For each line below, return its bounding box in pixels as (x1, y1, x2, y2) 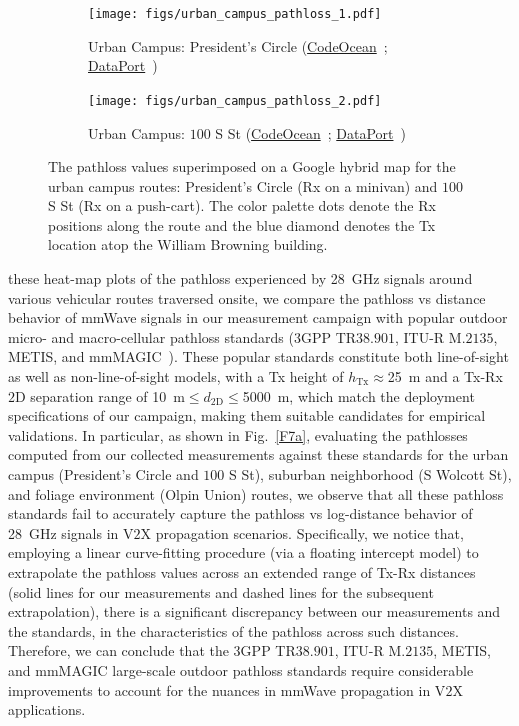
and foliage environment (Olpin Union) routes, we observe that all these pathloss (8, 483, 504, 504)
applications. (8, 699, 86, 720)
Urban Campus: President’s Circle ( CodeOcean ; (88, 35, 388, 56)
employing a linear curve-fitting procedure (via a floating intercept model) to (8, 542, 479, 563)
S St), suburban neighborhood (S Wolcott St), (228, 464, 512, 484)
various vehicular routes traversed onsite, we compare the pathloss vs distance (8, 287, 486, 308)
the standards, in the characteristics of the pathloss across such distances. (8, 620, 459, 641)
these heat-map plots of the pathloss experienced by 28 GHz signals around (8, 268, 473, 289)
